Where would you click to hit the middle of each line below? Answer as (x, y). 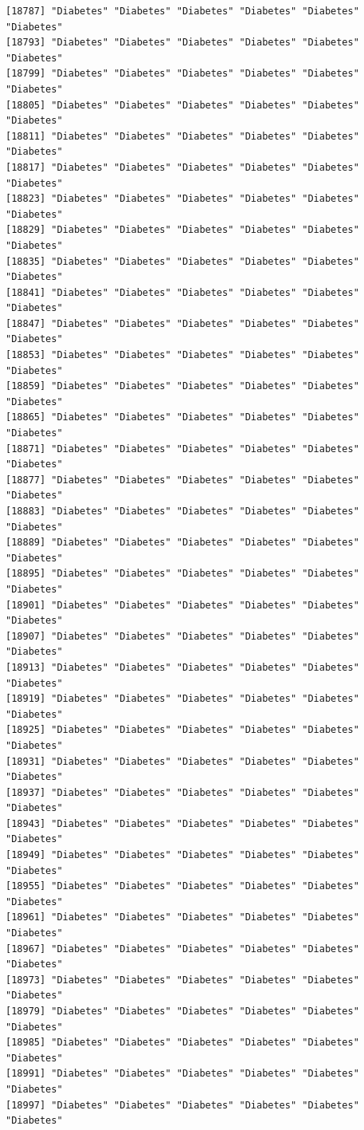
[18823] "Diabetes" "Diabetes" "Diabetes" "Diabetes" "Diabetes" (182, 199)
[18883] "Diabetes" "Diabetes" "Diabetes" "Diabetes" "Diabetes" (182, 511)
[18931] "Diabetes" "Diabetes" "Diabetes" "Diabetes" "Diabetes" (182, 761)
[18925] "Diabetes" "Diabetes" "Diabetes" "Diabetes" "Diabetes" (182, 730)
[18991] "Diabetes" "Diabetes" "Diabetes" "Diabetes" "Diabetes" (182, 1074)
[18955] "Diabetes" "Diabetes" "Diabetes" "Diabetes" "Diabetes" (182, 886)
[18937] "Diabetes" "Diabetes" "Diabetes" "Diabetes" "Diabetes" (182, 792)
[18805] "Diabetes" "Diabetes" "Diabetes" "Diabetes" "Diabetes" (182, 105)
